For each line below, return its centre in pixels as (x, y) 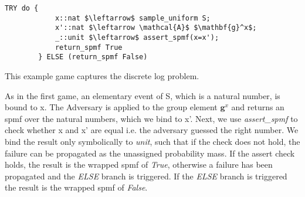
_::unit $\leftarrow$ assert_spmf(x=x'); (137, 37)
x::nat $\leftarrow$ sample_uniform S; (133, 18)
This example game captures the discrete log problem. (102, 75)
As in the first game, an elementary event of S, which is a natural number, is (143, 95)
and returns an (258, 107)
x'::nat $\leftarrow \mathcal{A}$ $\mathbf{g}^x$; (156, 28)
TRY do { (22, 8)
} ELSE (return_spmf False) (93, 57)
